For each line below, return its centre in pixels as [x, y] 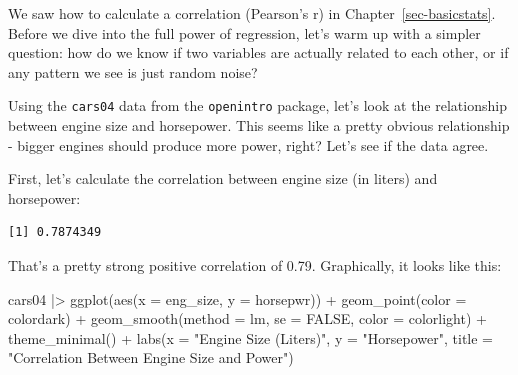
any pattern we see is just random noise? [133, 71]
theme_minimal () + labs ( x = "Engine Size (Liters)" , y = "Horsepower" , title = [250, 337]
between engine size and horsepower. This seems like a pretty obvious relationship [259, 125]
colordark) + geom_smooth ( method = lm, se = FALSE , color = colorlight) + [247, 318]
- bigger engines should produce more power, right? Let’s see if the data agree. [248, 144]
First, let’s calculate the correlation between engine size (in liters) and [223, 178]
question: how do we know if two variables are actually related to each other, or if [258, 52]
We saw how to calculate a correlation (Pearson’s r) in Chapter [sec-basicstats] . [252, 13]
